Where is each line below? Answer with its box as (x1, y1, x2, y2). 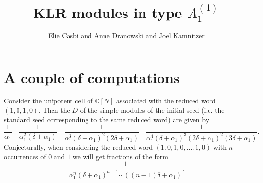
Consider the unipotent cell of (4, 95, 93, 105)
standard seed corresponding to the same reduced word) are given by (4, 114, 210, 124)
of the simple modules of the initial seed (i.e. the (80, 105, 225, 115)
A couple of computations (4, 67, 180, 87)
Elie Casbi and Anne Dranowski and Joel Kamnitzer (48, 31, 205, 41)
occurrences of (4, 151, 46, 161)
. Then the (38, 105, 70, 115)
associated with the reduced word (116, 95, 216, 105)
